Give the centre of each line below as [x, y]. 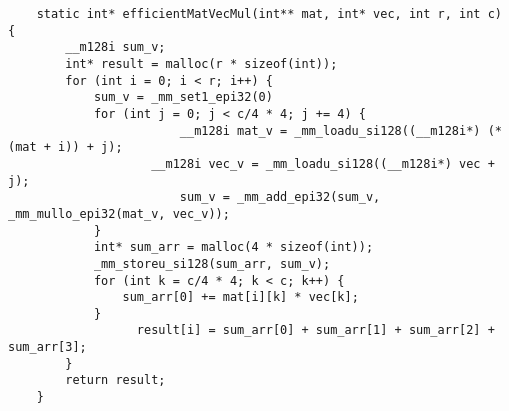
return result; [115, 380]
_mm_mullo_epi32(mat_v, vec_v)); [119, 213]
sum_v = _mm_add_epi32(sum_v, [280, 197]
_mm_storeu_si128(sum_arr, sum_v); [212, 263]
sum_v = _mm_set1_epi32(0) [183, 97]
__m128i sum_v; [115, 47]
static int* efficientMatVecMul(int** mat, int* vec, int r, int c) [269, 14]
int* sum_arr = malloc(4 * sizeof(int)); [233, 247]
